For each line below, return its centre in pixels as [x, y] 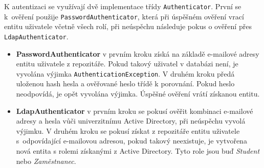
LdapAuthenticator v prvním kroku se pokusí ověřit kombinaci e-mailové [135, 111]
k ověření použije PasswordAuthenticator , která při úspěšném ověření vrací [124, 16]
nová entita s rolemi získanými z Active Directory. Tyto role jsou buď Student [138, 150]
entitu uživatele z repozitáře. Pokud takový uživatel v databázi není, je [127, 64]
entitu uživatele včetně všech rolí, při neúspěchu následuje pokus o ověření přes [128, 26]
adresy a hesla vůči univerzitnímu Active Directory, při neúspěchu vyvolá [131, 121]
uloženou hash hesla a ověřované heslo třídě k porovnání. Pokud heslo [125, 83]
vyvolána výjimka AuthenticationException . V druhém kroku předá [125, 73]
